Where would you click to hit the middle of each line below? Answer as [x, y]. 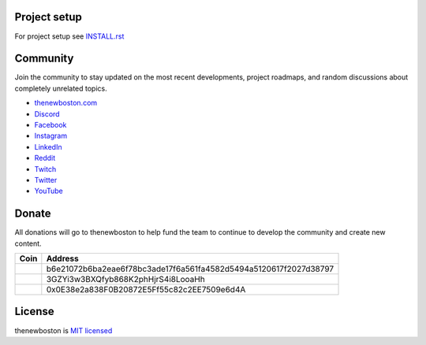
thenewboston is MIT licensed [64, 330]
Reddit [45, 158]
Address [62, 258]
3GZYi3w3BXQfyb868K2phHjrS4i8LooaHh [125, 280]
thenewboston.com [66, 103]
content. [28, 243]
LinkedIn [48, 147]
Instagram [50, 136]
